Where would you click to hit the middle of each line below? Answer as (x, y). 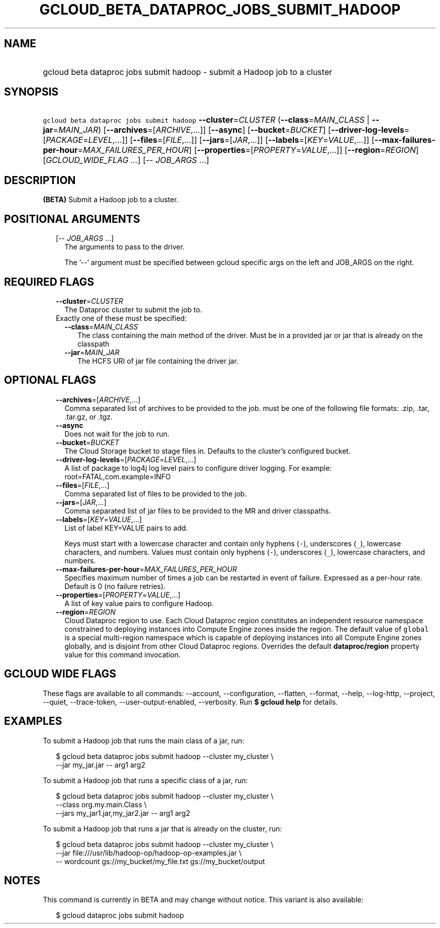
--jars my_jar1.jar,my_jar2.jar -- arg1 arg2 (123, 813)
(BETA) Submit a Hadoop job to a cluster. (111, 200)
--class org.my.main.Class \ (101, 804)
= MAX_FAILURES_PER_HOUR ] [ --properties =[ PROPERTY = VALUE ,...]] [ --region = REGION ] (248, 150)
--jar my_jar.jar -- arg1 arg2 (101, 765)
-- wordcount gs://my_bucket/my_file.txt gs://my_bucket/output (160, 861)
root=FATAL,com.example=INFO (118, 476)
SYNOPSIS (31, 92)
